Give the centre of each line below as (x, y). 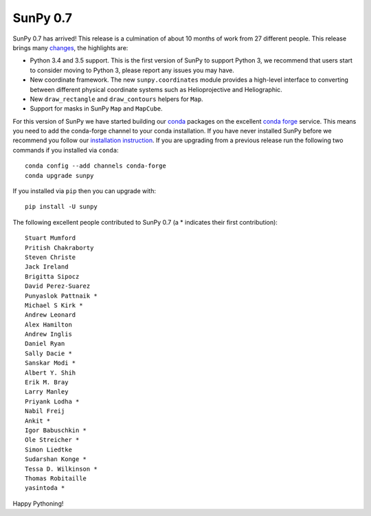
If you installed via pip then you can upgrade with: (85, 191)
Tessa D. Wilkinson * (61, 469)
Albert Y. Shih (50, 372)
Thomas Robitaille (56, 478)
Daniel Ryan (45, 344)
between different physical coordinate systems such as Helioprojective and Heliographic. (156, 89)
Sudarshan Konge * (56, 459)
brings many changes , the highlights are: (70, 47)
